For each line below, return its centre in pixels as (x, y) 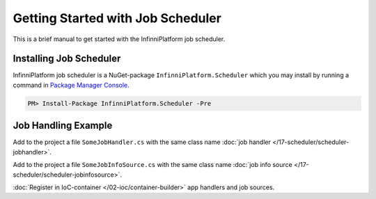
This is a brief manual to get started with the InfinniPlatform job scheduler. (119, 39)
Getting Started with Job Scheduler (117, 18)
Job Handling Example (63, 126)
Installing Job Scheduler (67, 59)
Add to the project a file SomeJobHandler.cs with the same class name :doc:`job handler (142, 142)
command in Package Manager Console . (71, 85)
